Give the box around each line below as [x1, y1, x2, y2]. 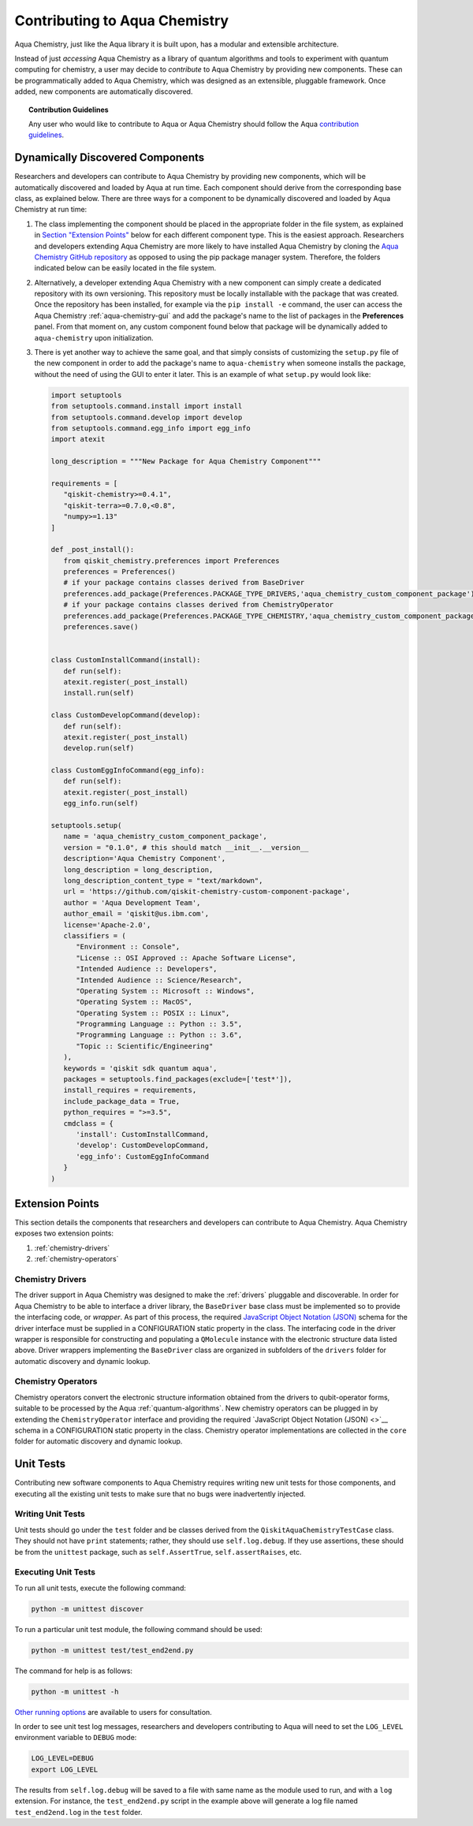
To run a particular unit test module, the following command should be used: [14, 1624, 263, 1634]
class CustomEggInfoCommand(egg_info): [50, 766, 205, 775]
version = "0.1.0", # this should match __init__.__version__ [63, 843, 309, 852]
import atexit [50, 434, 106, 444]
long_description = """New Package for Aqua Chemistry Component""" [50, 457, 322, 466]
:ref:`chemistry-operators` [34, 1254, 119, 1264]
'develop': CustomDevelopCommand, [76, 1141, 209, 1150]
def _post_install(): [50, 545, 135, 554]
